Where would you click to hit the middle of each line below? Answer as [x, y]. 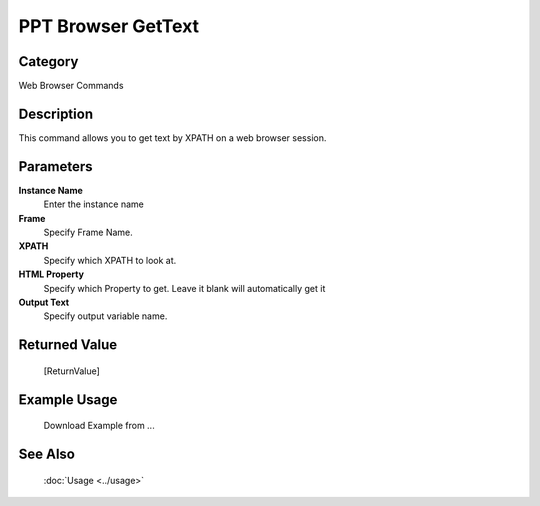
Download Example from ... [99, 426]
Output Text [44, 302]
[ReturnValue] [71, 371]
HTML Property [51, 274]
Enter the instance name [93, 204]
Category [48, 61]
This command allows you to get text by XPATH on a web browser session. [172, 137]
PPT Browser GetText [109, 26]
